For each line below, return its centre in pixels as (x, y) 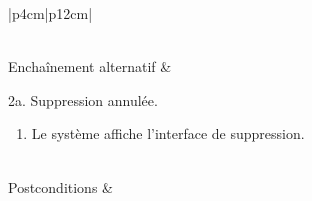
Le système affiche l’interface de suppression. (168, 133)
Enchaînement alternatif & (90, 66)
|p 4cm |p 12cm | (50, 13)
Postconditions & (60, 186)
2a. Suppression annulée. (83, 99)
